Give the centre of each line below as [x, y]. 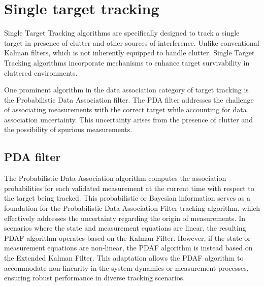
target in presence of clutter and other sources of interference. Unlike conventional [132, 42]
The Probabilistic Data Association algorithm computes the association [115, 178]
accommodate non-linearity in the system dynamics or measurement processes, [126, 267]
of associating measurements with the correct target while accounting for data [125, 109]
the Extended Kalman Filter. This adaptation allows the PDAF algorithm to [124, 258]
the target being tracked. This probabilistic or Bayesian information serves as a [127, 198]
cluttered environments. [41, 72]
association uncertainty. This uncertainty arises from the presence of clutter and [128, 119]
